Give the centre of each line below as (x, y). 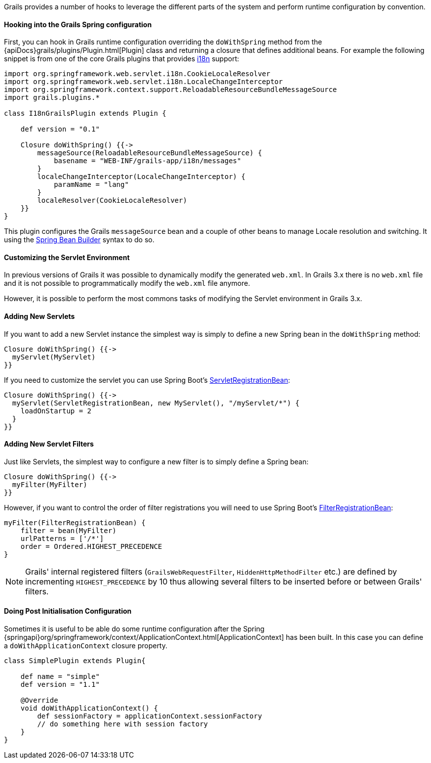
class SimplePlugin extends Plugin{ (75, 661)
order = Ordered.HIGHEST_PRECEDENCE (91, 546)
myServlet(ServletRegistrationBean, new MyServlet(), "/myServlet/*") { (156, 403)
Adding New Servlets (39, 316)
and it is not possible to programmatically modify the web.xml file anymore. (127, 283)
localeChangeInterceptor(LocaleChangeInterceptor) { (141, 177)
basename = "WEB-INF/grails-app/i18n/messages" (148, 161)
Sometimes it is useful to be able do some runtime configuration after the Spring (134, 629)
